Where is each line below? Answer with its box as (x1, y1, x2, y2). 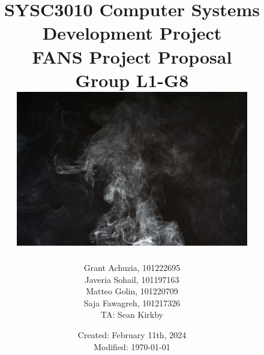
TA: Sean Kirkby (101, 308, 163, 321)
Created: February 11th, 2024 (77, 328, 187, 341)
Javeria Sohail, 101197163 (85, 273, 179, 285)
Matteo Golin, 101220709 (86, 285, 178, 297)
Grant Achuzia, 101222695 (83, 261, 181, 273)
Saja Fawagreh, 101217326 (83, 296, 181, 309)
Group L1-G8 (75, 67, 189, 92)
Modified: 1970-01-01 (94, 340, 170, 353)
